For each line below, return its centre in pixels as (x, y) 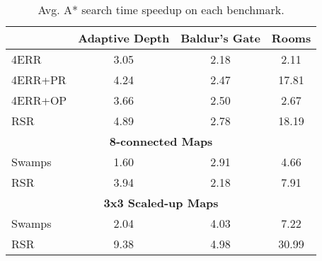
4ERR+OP (39, 100)
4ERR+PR (39, 80)
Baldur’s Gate (220, 38)
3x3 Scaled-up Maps (161, 203)
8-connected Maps (161, 141)
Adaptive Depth (124, 38)
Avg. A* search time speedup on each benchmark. (161, 10)
